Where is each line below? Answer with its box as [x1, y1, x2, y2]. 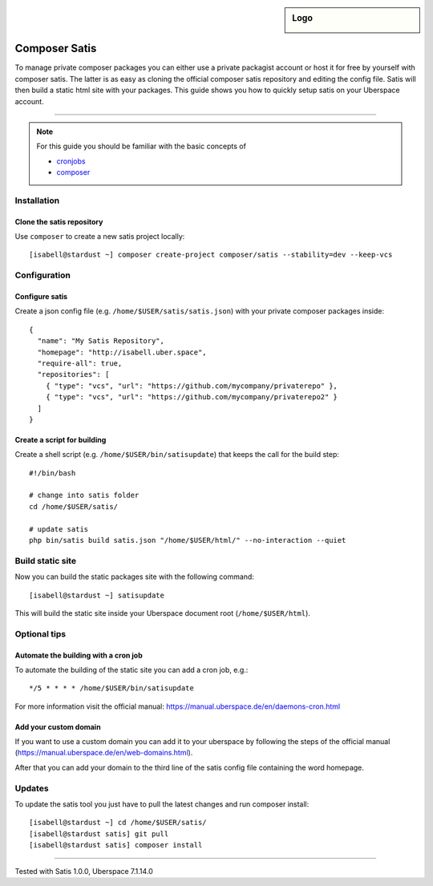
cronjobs [56, 156, 86, 166]
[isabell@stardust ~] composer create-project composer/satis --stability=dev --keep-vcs [29, 250, 393, 260]
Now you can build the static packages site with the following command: [14, 572, 254, 581]
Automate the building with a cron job [14, 650, 144, 660]
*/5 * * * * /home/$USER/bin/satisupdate [29, 684, 194, 693]
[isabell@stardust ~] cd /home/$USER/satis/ [29, 818, 208, 827]
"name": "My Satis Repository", [37, 337, 164, 346]
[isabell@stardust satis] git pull [29, 829, 169, 838]
